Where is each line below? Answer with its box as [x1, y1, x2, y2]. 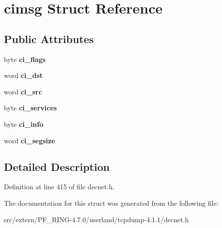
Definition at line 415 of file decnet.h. [4, 182, 115, 192]
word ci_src [4, 86, 42, 96]
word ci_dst [4, 70, 43, 80]
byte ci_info [4, 119, 44, 129]
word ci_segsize [4, 135, 55, 145]
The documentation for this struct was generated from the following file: [4, 198, 219, 208]
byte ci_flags [4, 54, 46, 64]
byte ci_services [4, 103, 57, 113]
